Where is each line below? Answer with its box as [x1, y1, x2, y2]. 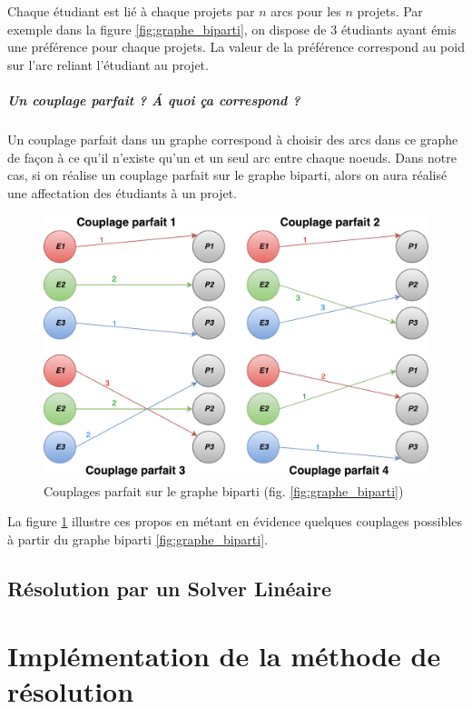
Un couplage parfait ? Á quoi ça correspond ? [7, 90, 300, 109]
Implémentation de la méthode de [7, 636, 441, 674]
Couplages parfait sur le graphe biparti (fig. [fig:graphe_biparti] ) [44, 481, 404, 500]
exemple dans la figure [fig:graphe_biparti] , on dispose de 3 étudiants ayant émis [7, 19, 457, 38]
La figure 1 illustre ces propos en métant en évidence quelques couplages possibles [7, 512, 463, 531]
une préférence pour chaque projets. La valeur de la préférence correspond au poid [7, 37, 465, 56]
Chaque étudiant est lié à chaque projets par [7, 2, 255, 20]
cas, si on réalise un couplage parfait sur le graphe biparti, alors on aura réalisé [7, 165, 447, 185]
